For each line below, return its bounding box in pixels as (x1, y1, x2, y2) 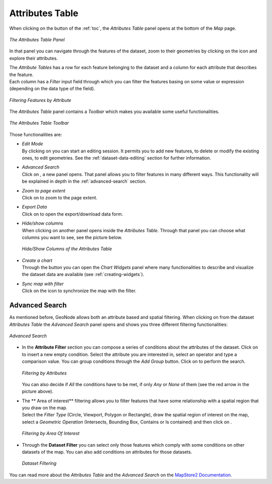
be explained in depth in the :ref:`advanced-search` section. (22, 178, 147, 184)
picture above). (22, 389, 54, 395)
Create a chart (22, 257, 52, 263)
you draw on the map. (22, 405, 67, 411)
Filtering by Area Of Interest (22, 431, 80, 437)
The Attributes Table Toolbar (9, 120, 69, 126)
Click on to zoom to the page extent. (22, 194, 98, 200)
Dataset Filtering (22, 460, 57, 466)
